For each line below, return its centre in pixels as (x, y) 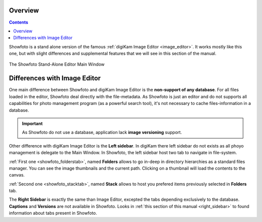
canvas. (17, 175)
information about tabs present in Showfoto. (53, 213)
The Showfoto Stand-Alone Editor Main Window (57, 64)
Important (33, 123)
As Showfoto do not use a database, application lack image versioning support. (102, 133)
